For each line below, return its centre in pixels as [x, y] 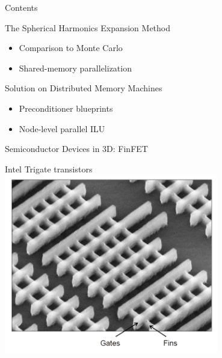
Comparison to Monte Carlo [71, 48]
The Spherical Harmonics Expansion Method [88, 27]
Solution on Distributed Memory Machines [84, 88]
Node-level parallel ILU [62, 128]
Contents [21, 7]
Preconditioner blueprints [66, 108]
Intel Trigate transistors [49, 168]
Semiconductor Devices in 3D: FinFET [76, 149]
